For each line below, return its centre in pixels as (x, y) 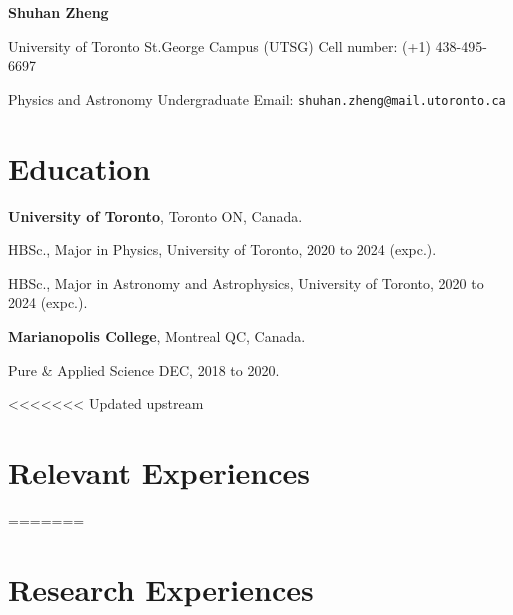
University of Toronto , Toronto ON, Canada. (155, 215)
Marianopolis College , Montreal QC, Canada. (157, 335)
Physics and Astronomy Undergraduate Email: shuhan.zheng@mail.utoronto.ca (257, 98)
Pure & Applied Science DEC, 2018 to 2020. (144, 369)
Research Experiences (161, 588)
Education (79, 167)
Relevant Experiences (159, 471)
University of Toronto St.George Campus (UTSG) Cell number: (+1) (219, 45)
